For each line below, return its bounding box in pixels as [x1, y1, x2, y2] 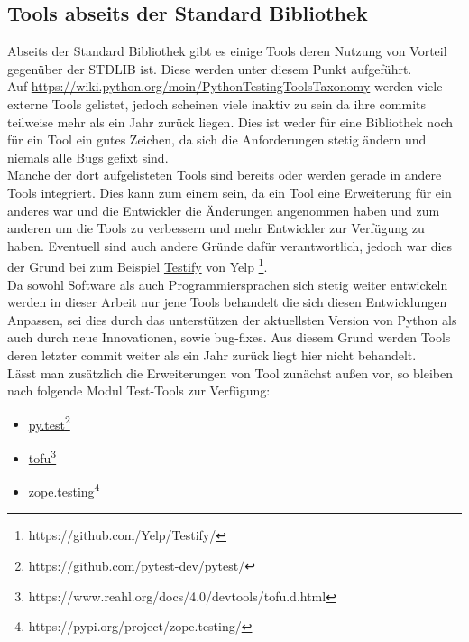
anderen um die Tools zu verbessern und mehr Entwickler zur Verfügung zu [7, 219, 425, 237]
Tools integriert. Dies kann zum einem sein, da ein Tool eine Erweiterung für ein [7, 182, 452, 201]
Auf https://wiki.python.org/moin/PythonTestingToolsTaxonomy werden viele [7, 77, 443, 96]
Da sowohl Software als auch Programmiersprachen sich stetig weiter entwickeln [7, 274, 448, 293]
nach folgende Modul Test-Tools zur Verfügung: [7, 381, 271, 400]
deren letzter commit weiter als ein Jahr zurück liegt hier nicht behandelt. [7, 345, 417, 364]
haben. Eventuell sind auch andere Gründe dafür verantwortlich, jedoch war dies [7, 236, 453, 255]
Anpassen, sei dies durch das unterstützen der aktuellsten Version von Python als [7, 310, 457, 329]
